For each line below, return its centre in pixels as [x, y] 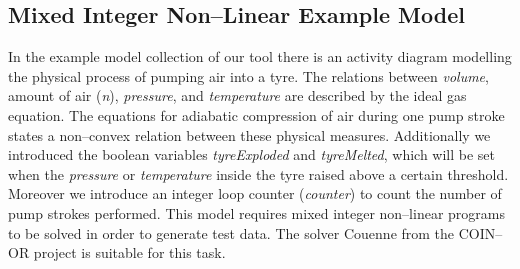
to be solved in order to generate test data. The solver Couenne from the [231, 232]
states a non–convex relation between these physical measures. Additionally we [249, 134]
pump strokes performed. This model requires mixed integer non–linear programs [256, 212]
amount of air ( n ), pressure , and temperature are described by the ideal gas [237, 95]
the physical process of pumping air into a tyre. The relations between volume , [248, 75]
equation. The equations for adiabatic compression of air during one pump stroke [256, 114]
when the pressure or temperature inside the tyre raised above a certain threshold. [258, 173]
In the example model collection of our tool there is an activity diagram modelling [260, 56]
